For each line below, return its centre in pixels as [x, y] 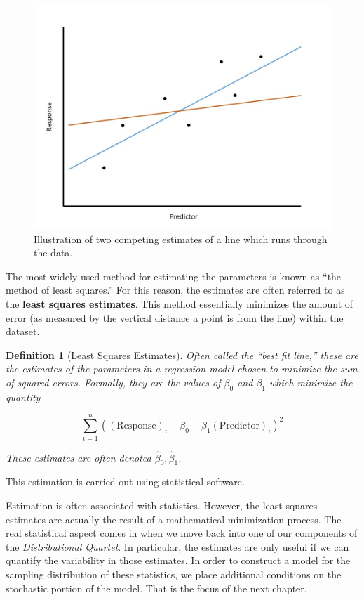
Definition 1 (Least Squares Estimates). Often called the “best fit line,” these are [182, 354]
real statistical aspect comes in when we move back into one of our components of [182, 533]
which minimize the [311, 382]
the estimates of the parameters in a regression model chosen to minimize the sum [182, 369]
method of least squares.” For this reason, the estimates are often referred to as [175, 290]
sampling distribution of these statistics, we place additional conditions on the [174, 574]
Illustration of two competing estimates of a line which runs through [181, 239]
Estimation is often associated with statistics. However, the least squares [162, 506]
